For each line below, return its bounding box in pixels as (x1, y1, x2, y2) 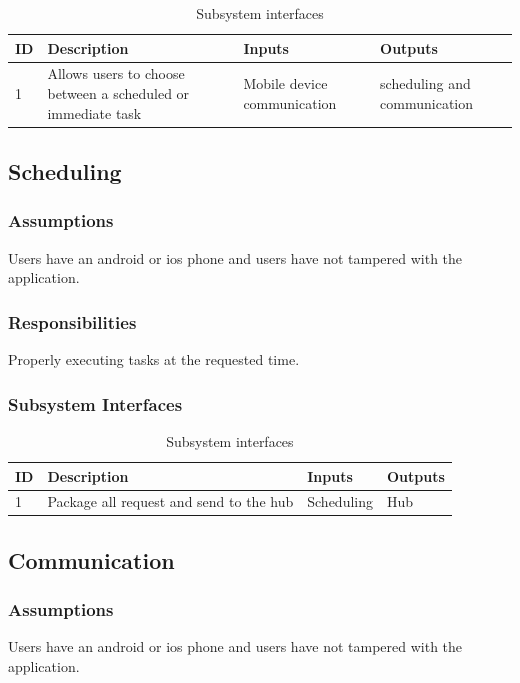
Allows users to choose (47, 63, 185, 84)
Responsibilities (8, 309, 137, 334)
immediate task (47, 102, 142, 123)
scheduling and (380, 73, 471, 94)
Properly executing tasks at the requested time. (8, 349, 300, 370)
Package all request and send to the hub (47, 491, 294, 512)
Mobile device (243, 73, 328, 94)
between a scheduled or (47, 83, 190, 104)
